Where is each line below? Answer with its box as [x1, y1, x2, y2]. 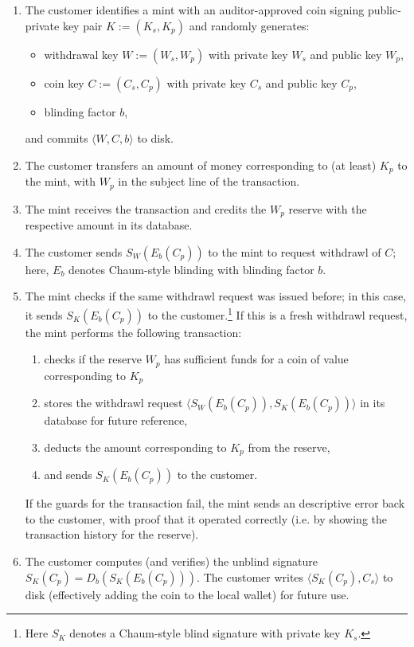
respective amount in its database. [25, 217, 193, 233]
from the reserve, [248, 438, 330, 455]
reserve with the [288, 200, 367, 217]
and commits [25, 130, 88, 147]
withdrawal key [44, 45, 119, 62]
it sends [25, 306, 63, 323]
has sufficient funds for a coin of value [164, 351, 349, 367]
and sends [44, 466, 92, 483]
